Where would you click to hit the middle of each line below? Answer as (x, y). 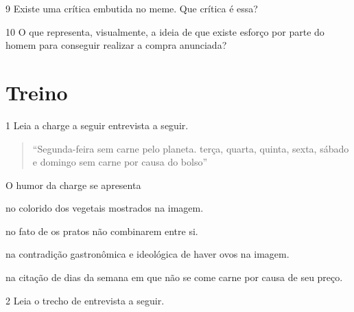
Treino (37, 92)
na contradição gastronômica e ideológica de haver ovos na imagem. (147, 254)
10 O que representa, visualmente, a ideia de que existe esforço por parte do (165, 31)
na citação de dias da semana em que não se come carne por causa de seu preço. (174, 277)
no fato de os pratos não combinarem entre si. (102, 231)
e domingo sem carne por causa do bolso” (120, 162)
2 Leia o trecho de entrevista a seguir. (85, 300)
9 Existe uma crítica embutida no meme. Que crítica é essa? (132, 8)
